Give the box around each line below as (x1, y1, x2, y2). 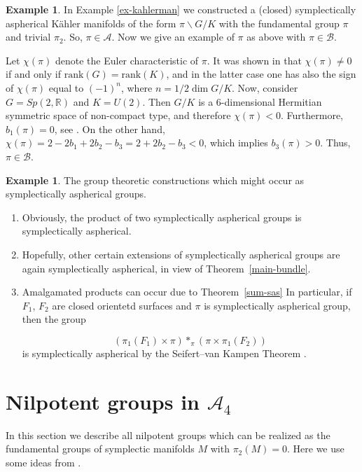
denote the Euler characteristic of (55, 53, 199, 67)
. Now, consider (232, 80, 298, 95)
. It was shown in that (207, 53, 302, 67)
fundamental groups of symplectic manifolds (6, 441, 195, 456)
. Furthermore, (281, 108, 344, 123)
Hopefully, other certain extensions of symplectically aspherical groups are (22, 247, 340, 261)
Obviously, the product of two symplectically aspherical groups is (22, 209, 302, 224)
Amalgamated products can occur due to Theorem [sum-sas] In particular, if (22, 284, 352, 299)
